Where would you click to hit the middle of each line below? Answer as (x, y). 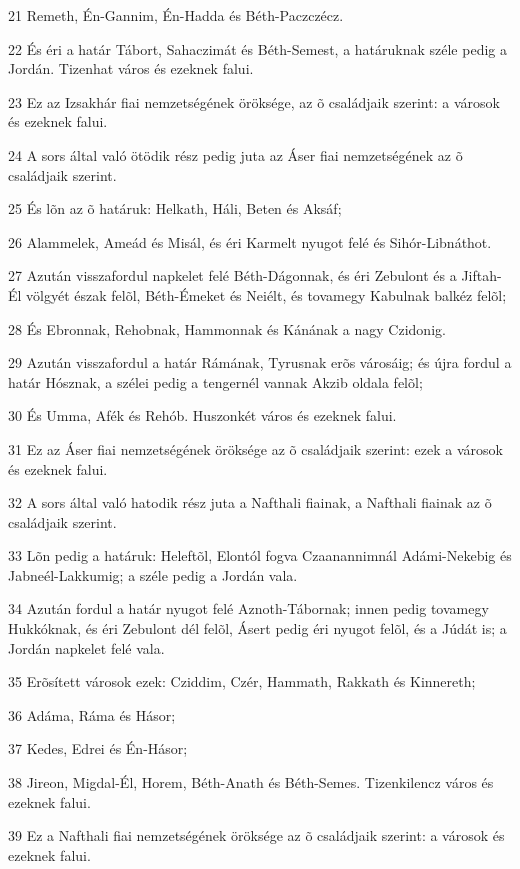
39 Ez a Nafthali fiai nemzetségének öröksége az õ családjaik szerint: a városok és (256, 835)
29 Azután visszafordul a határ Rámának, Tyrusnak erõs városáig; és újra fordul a (260, 362)
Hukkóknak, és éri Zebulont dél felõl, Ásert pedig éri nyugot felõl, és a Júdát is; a (257, 628)
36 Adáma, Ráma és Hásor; (92, 714)
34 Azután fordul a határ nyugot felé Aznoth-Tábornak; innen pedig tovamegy (248, 608)
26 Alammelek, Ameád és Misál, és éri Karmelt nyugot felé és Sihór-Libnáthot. (250, 241)
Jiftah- (481, 275)
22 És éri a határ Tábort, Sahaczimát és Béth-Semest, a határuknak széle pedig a (257, 48)
